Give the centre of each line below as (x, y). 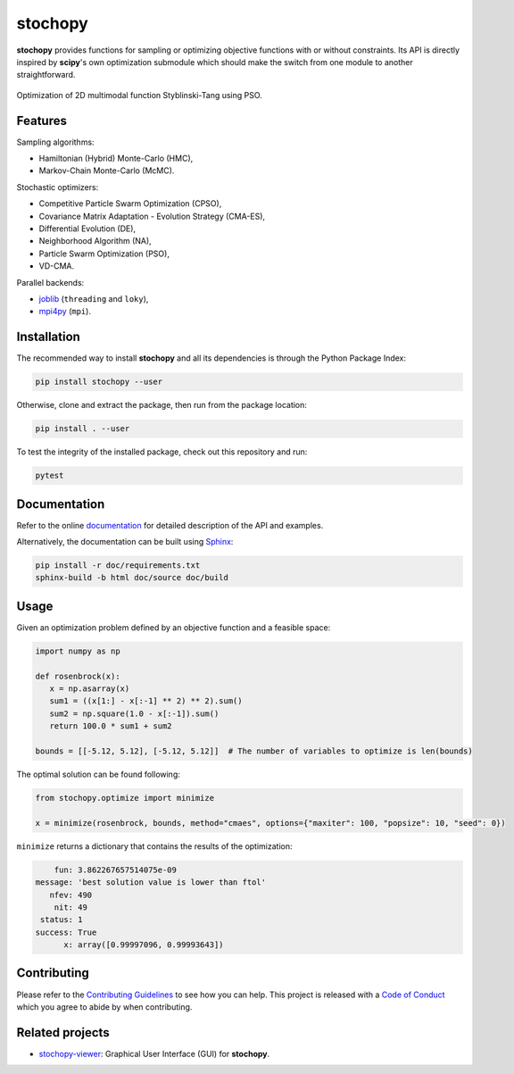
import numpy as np (78, 651)
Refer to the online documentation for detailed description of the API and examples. (170, 525)
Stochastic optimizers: (58, 187)
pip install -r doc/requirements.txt (118, 566)
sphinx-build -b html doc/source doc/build (132, 578)
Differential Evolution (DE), (87, 229)
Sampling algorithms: (55, 142)
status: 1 (62, 920)
